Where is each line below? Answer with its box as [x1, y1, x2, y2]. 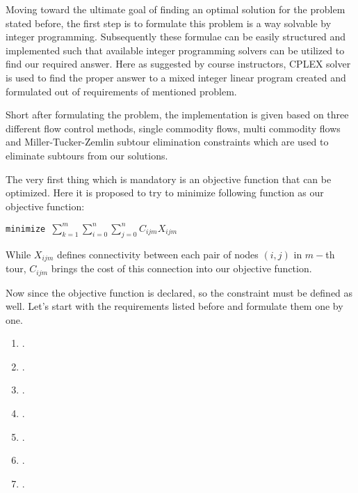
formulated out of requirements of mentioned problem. [6, 84, 237, 98]
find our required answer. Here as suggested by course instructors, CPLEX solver [6, 56, 351, 71]
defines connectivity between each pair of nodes [56, 246, 259, 261]
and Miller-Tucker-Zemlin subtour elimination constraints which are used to [6, 134, 329, 149]
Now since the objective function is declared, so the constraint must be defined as [6, 285, 353, 299]
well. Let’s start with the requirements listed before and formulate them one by [6, 299, 343, 313]
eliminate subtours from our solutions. [6, 148, 168, 162]
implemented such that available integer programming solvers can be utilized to [6, 42, 345, 57]
